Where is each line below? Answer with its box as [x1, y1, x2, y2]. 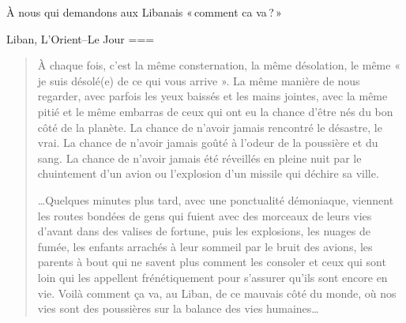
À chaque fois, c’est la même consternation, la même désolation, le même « [37, 57, 400, 73]
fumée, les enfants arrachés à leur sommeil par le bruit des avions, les [37, 238, 373, 254]
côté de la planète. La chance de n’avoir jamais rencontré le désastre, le [37, 118, 382, 135]
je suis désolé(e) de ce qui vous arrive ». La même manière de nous [37, 72, 360, 88]
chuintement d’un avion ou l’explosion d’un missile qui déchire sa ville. [37, 165, 379, 182]
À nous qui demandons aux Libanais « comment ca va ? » [6, 4, 282, 20]
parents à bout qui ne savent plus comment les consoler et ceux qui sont [37, 254, 386, 270]
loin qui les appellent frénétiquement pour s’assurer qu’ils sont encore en [37, 269, 388, 285]
